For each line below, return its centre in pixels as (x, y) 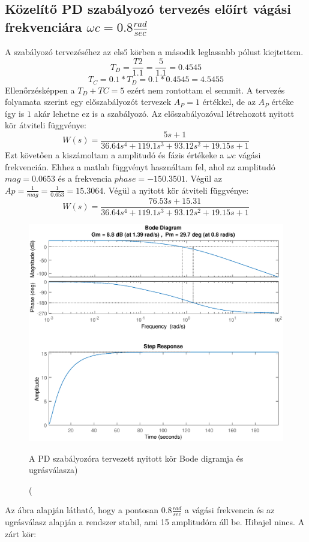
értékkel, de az (229, 102)
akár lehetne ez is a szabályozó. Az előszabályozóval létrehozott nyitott (164, 113)
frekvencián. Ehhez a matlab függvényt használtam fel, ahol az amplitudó (140, 166)
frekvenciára (43, 26)
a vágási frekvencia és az (230, 510)
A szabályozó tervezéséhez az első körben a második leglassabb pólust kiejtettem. (154, 52)
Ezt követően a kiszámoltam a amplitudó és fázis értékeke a (115, 154)
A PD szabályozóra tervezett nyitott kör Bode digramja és (136, 458)
